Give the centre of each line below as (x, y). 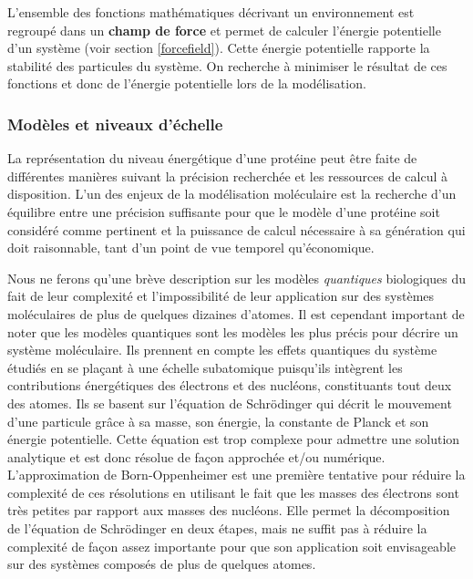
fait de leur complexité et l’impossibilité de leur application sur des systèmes (221, 296)
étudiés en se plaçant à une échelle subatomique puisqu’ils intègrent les (205, 367)
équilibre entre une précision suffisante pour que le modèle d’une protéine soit (224, 211)
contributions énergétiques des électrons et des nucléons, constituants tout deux (230, 385)
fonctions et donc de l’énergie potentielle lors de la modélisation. (187, 83)
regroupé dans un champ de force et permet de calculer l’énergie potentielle (224, 30)
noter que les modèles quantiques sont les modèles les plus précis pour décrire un (233, 331)
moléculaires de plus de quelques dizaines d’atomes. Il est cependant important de (236, 313)
